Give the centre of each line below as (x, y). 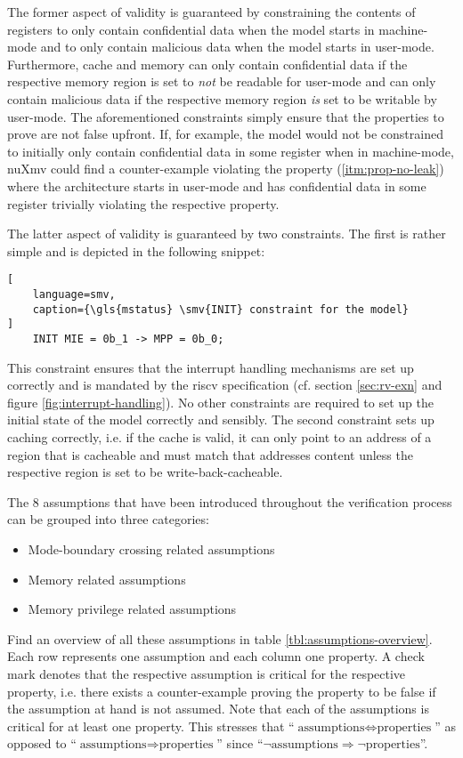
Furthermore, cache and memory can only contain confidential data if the (207, 64)
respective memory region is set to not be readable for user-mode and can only (222, 81)
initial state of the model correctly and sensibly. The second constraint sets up (221, 419)
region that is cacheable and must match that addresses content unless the (210, 454)
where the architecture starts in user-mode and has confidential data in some (217, 185)
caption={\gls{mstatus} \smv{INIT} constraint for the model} (221, 309)
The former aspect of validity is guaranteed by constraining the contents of (211, 12)
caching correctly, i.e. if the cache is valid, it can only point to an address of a (219, 436)
